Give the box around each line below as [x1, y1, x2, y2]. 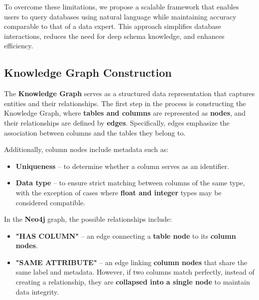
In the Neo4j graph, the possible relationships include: [4, 214, 172, 224]
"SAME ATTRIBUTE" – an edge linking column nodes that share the [15, 257, 248, 267]
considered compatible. [15, 197, 86, 207]
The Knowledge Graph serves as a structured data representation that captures [4, 88, 255, 99]
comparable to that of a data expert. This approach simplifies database [4, 21, 221, 31]
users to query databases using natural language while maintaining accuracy [4, 11, 237, 21]
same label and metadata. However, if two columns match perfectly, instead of [15, 267, 255, 277]
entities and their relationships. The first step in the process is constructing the [4, 98, 246, 108]
